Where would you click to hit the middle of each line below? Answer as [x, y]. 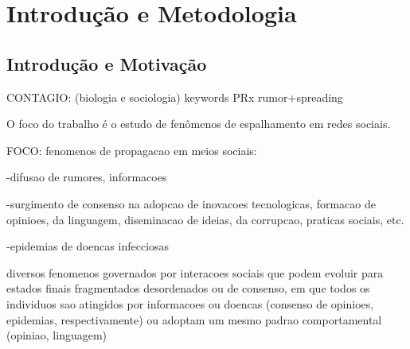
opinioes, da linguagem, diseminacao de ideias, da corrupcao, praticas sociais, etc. [205, 219]
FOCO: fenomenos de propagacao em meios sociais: [132, 150]
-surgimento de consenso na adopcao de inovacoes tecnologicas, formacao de [191, 203]
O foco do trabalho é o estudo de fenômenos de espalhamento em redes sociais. [199, 124]
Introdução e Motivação [107, 63]
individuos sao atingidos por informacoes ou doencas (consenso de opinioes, [190, 303]
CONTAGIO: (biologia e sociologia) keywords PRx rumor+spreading [175, 97]
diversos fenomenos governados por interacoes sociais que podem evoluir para [195, 272]
